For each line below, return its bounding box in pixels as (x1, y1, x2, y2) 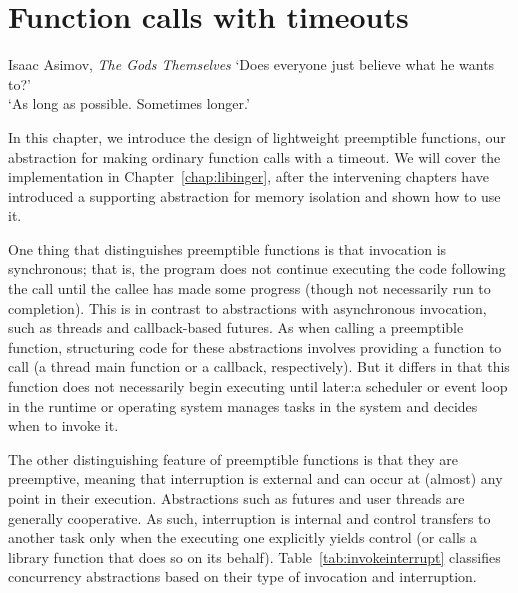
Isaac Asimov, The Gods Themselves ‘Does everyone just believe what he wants (8, 54, 495, 75)
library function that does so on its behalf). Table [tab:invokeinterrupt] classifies (8, 546, 501, 567)
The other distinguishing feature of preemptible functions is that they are (8, 448, 459, 469)
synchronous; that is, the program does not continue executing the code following (8, 258, 506, 279)
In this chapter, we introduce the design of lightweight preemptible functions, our (8, 126, 506, 147)
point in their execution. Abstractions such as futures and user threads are (8, 488, 465, 508)
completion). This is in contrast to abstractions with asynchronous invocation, (8, 297, 487, 318)
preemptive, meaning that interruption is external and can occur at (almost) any (8, 468, 503, 489)
